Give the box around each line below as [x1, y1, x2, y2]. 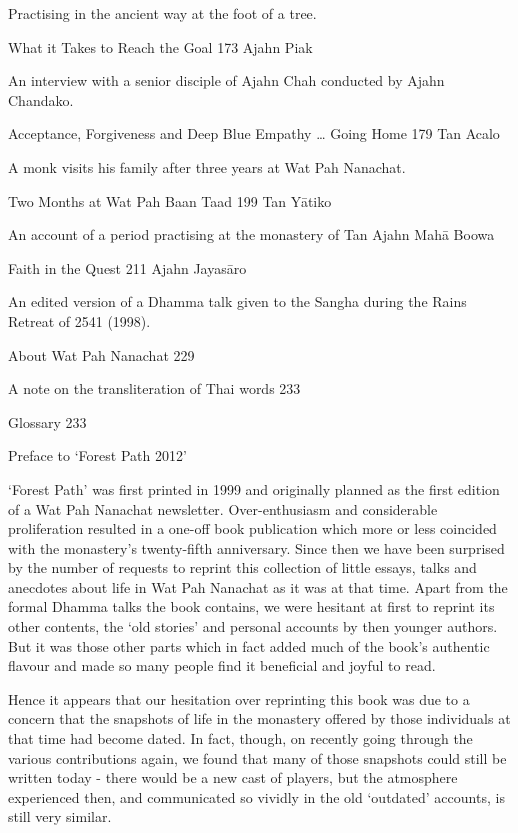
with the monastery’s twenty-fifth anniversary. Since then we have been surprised [8, 537, 505, 558]
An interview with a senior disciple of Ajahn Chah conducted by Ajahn [8, 70, 445, 91]
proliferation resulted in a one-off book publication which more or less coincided [8, 518, 497, 539]
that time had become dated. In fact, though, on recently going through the [8, 728, 473, 749]
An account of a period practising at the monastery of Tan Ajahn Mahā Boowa [8, 224, 495, 245]
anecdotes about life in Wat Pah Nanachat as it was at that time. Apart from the [8, 576, 508, 597]
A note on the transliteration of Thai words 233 [8, 378, 301, 399]
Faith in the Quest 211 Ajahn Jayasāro [8, 257, 247, 278]
